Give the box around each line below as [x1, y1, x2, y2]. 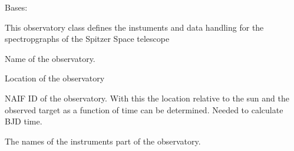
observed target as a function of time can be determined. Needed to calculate [5, 103, 283, 116]
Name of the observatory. [5, 52, 95, 64]
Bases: [5, 1, 28, 13]
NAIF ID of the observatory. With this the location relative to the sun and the [5, 91, 289, 104]
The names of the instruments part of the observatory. [5, 134, 201, 147]
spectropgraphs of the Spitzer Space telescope [5, 32, 170, 45]
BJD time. [5, 115, 42, 127]
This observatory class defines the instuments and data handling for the [5, 21, 264, 33]
